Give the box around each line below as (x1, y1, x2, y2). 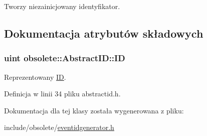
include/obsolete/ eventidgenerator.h (4, 122, 114, 132)
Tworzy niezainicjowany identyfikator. (4, 1, 120, 11)
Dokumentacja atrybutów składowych (4, 25, 203, 41)
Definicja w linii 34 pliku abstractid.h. (4, 88, 121, 99)
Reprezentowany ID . (4, 71, 66, 82)
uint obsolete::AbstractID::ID (4, 52, 125, 64)
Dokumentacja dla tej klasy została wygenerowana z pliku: (4, 105, 184, 115)
